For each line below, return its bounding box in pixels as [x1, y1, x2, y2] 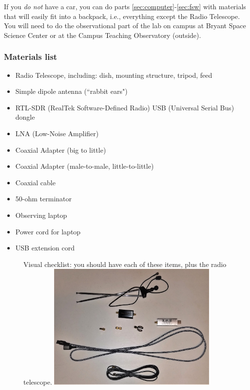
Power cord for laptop [15, 226, 81, 236]
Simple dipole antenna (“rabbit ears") [15, 86, 128, 96]
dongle [15, 112, 35, 122]
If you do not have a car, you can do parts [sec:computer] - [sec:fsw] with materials [4, 1, 246, 11]
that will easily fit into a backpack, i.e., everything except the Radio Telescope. [4, 11, 240, 21]
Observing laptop [15, 210, 67, 220]
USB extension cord [15, 243, 75, 253]
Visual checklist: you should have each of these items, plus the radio [23, 259, 227, 269]
